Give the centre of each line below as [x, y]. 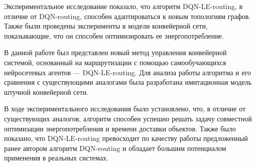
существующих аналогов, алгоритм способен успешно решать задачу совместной [128, 118]
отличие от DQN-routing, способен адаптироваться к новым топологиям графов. [127, 16]
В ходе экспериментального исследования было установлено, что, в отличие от [125, 109]
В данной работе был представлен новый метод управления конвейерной [115, 52]
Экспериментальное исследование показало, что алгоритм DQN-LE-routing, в [123, 6]
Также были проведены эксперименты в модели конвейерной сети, [106, 26]
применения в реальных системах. [56, 158]
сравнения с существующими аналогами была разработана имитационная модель [128, 82]
